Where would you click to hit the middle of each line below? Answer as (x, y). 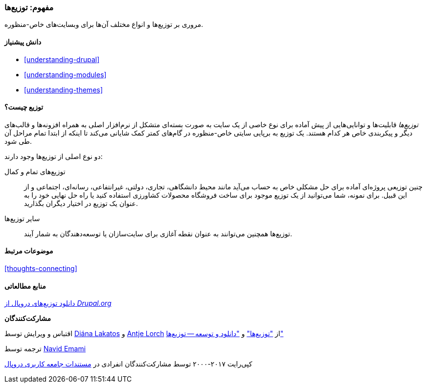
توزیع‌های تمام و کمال (35, 171)
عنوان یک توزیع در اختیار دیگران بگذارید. (81, 203)
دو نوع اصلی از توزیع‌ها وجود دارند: (54, 156)
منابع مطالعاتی (25, 286)
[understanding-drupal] (62, 59)
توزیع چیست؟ (24, 107)
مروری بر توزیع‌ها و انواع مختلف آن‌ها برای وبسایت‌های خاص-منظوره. (104, 24)
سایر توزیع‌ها (22, 218)
